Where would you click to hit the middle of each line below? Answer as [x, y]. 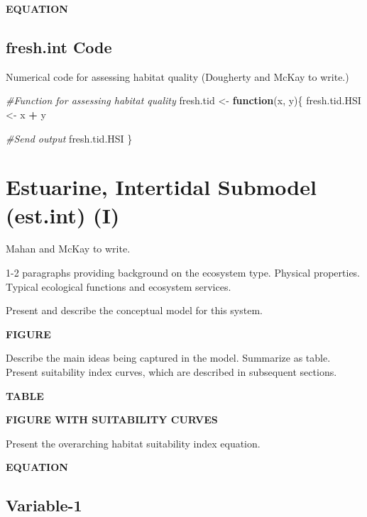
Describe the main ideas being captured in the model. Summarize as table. [168, 358]
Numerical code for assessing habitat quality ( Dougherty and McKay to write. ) [177, 76]
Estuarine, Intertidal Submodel [161, 187]
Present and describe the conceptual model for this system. [134, 310]
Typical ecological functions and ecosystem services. [119, 286]
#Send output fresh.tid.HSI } [69, 138]
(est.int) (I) [63, 215]
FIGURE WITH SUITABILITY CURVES [112, 419]
